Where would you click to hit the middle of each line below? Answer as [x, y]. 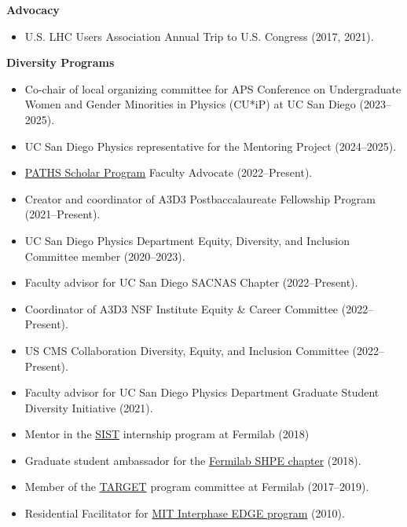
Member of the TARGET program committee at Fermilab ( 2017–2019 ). [197, 487]
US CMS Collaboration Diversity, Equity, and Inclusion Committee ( [191, 350]
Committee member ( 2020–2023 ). [105, 256]
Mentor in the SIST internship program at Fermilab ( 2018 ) [167, 434]
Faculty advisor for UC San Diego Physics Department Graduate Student [202, 392]
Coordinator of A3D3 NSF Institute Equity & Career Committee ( [185, 308]
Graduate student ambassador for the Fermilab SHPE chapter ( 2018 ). [193, 460]
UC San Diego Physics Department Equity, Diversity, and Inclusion [187, 240]
